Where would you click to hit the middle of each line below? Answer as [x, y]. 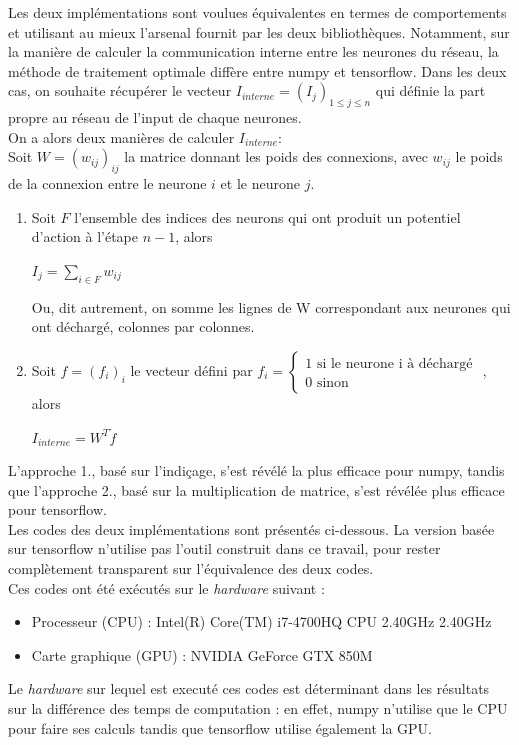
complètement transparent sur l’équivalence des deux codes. [191, 568]
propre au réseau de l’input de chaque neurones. [155, 117]
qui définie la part [430, 90]
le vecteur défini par [191, 369]
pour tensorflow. [57, 509]
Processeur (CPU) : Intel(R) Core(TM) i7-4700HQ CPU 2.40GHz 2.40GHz [261, 621]
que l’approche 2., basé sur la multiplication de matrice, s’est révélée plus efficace [256, 489]
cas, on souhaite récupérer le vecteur [120, 90]
